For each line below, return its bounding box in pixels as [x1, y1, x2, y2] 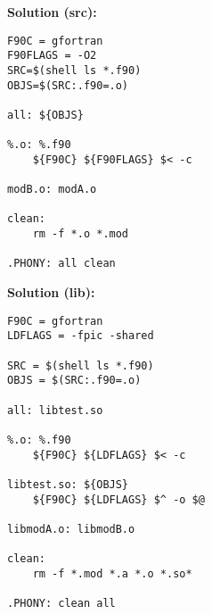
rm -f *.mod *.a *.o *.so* [32, 567, 192, 580]
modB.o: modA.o [7, 183, 97, 196]
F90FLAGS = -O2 [7, 49, 97, 62]
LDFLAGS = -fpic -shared [7, 329, 154, 343]
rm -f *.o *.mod [32, 228, 129, 241]
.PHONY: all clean [7, 257, 116, 270]
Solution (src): [7, 3, 97, 21]
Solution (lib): [7, 283, 95, 302]
